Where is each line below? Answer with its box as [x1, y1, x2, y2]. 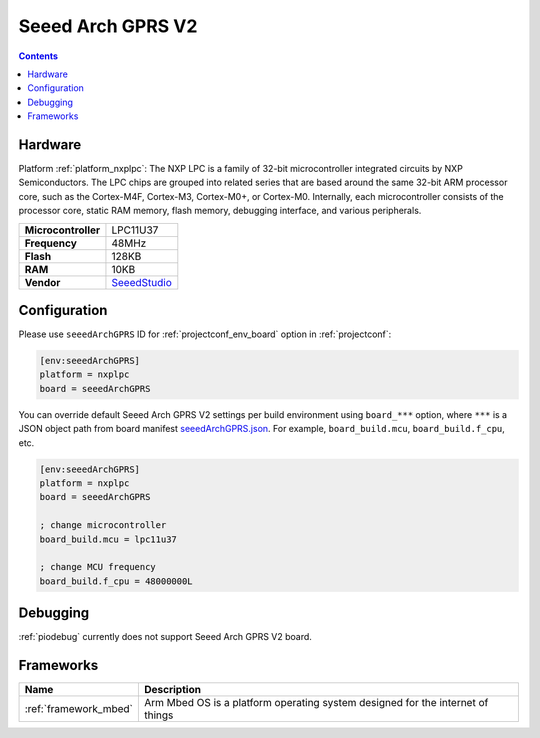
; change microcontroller [39, 520, 167, 531]
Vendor [24, 275, 61, 289]
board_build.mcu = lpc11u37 [39, 533, 177, 545]
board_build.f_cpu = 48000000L [39, 575, 194, 587]
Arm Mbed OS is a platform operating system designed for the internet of [143, 696, 489, 710]
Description [143, 683, 202, 697]
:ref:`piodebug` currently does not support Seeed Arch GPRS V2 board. [18, 631, 312, 643]
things [143, 708, 174, 722]
